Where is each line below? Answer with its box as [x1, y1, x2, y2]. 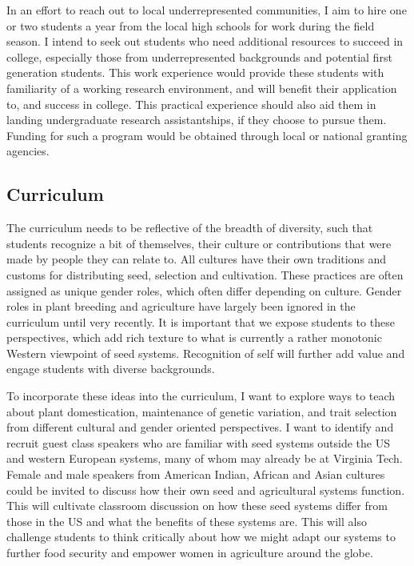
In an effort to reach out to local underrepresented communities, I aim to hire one [6, 2, 407, 18]
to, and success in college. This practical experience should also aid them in [6, 95, 376, 112]
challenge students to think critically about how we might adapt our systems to [6, 528, 396, 545]
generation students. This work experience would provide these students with [6, 64, 384, 81]
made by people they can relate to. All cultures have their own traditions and [6, 251, 387, 267]
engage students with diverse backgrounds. [6, 360, 215, 377]
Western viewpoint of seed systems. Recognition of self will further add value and [6, 344, 405, 361]
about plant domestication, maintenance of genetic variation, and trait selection [6, 403, 397, 419]
